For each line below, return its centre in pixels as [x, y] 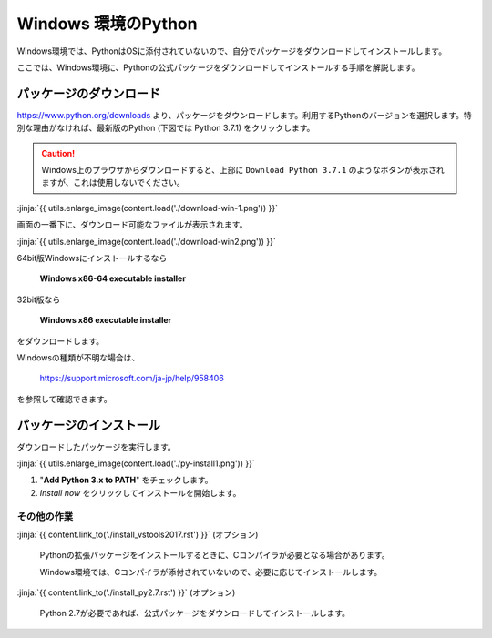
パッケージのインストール [89, 425]
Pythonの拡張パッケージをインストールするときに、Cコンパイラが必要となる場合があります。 [215, 555]
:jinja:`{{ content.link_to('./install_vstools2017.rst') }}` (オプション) [138, 534]
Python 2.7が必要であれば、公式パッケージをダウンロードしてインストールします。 [195, 613]
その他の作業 [45, 516]
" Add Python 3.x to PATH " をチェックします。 [126, 480]
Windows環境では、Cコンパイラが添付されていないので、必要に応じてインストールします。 [211, 572]
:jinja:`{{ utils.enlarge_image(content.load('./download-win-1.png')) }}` [147, 208]
